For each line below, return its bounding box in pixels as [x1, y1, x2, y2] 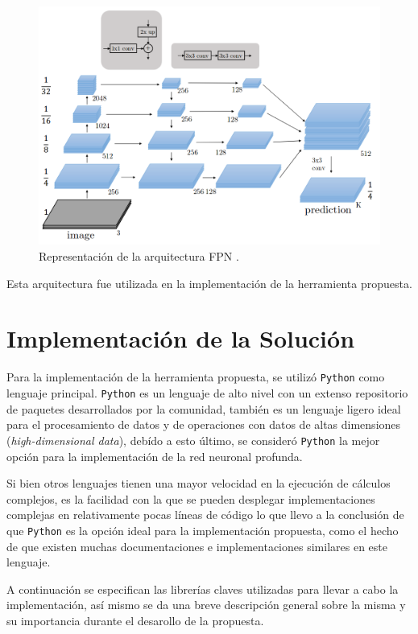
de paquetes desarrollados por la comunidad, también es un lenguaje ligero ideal [6, 400, 401, 417]
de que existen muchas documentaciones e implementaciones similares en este [6, 537, 387, 554]
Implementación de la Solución [6, 322, 355, 355]
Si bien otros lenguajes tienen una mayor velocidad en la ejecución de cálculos [6, 475, 391, 492]
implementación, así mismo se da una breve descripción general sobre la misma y [6, 596, 406, 613]
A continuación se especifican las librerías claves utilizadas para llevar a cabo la [6, 580, 399, 597]
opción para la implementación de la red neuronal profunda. [6, 447, 303, 464]
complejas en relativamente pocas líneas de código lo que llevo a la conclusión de [6, 506, 404, 523]
